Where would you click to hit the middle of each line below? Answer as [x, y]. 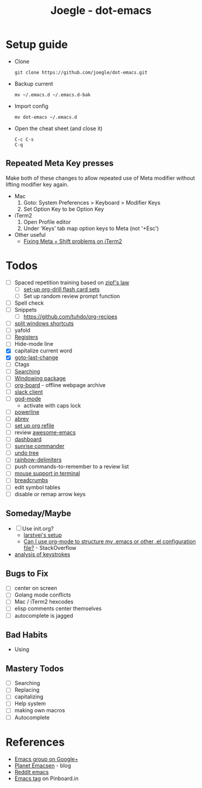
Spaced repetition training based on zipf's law [72, 282]
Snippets [25, 310]
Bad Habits [27, 634]
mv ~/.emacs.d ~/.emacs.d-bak [53, 94]
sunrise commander [39, 446]
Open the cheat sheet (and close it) [58, 128]
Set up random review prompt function [72, 296]
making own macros [40, 710]
